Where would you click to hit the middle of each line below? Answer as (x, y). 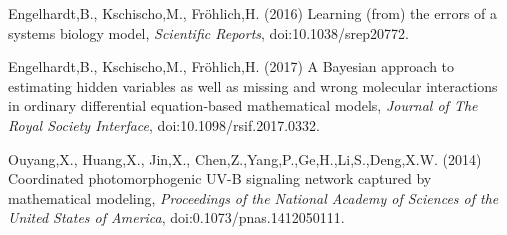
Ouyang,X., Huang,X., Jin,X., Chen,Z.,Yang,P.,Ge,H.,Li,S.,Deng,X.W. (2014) (245, 158)
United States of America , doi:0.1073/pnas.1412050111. (176, 217)
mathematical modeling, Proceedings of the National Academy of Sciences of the (253, 197)
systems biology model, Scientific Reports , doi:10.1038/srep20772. (208, 32)
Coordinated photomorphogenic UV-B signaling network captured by (220, 178)
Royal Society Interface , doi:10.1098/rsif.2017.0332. (164, 124)
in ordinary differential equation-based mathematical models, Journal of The (243, 105)
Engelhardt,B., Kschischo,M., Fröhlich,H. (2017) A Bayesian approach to (231, 66)
